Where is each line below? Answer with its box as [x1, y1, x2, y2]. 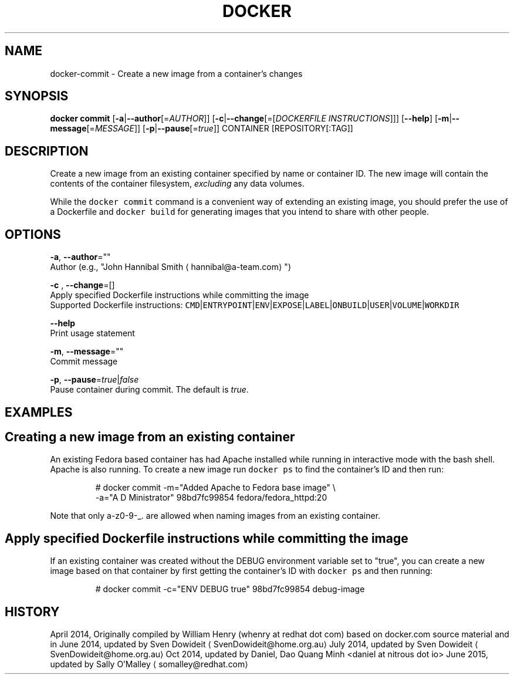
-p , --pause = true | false [50, 374, 139, 385]
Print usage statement [50, 328, 135, 339]
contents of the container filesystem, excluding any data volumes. [50, 178, 305, 189]
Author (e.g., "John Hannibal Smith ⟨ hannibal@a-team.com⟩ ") [50, 262, 291, 272]
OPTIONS [5, 227, 61, 242]
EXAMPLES [5, 404, 73, 420]
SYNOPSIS [5, 89, 69, 104]
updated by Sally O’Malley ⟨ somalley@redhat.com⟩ [50, 659, 248, 670]
